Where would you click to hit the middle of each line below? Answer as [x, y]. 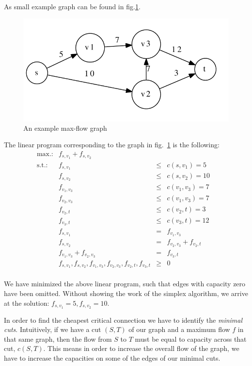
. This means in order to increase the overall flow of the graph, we [141, 348]
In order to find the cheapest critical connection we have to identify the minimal [123, 320]
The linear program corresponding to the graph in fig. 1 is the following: [112, 145]
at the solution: [27, 303]
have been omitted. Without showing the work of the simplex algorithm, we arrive [126, 293]
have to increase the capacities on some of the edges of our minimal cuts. [112, 357]
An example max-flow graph [65, 128]
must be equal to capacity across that [191, 339]
